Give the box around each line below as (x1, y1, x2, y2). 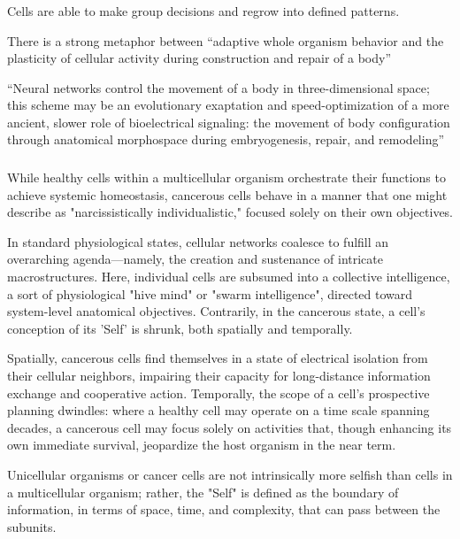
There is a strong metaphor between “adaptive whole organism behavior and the (7, 31, 444, 50)
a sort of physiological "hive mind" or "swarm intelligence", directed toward (7, 284, 413, 303)
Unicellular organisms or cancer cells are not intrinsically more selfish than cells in (7, 465, 453, 483)
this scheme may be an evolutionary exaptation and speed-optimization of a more (7, 96, 449, 114)
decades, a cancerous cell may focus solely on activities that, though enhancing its (7, 418, 452, 436)
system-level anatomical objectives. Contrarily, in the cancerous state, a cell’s (7, 302, 425, 320)
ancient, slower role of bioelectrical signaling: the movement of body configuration (7, 112, 450, 131)
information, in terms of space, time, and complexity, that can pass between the (7, 500, 441, 519)
